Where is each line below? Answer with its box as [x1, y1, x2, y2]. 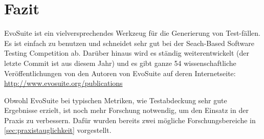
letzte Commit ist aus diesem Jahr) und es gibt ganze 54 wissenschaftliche [4, 57, 236, 68]
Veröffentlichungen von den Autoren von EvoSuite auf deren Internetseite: [4, 67, 236, 78]
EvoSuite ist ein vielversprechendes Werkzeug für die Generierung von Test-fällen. [4, 28, 260, 38]
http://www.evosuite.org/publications [4, 78, 123, 88]
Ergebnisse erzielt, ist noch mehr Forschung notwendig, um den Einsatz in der [4, 105, 249, 115]
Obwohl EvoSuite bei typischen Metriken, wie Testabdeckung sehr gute [4, 95, 227, 105]
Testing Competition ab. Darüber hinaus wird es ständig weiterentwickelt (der [4, 48, 250, 58]
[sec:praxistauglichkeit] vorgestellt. [4, 125, 112, 135]
